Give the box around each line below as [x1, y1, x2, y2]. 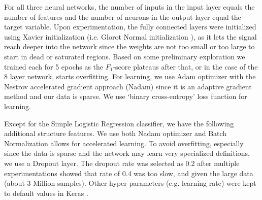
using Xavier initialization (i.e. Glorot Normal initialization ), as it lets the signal [4, 31, 257, 42]
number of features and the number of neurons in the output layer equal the [4, 11, 241, 22]
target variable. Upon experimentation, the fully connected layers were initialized [4, 21, 256, 32]
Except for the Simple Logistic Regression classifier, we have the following [4, 118, 234, 128]
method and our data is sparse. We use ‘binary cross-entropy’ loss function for [4, 91, 247, 102]
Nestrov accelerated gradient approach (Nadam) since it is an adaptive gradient [4, 81, 252, 91]
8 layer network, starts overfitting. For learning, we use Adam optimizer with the [4, 71, 256, 82]
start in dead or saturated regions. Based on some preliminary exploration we [4, 51, 245, 61]
